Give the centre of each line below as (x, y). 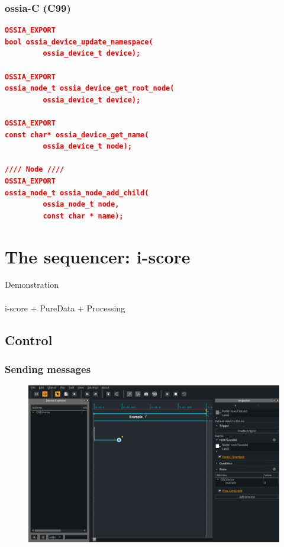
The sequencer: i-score (98, 256)
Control (29, 340)
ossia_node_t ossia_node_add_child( (77, 193)
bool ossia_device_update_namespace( (79, 42)
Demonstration (32, 284)
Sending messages (48, 369)
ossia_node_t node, (81, 205)
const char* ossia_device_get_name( (77, 135)
